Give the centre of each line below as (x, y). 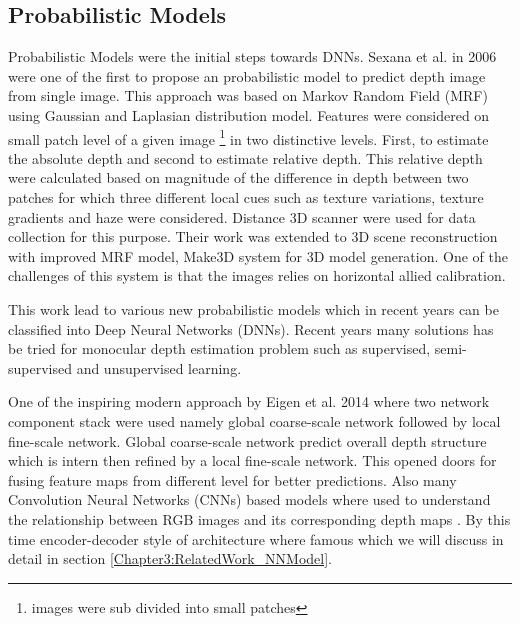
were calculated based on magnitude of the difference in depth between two (238, 177)
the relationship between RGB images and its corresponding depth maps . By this (259, 518)
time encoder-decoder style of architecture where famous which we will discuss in (256, 538)
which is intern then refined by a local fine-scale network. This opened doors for (252, 460)
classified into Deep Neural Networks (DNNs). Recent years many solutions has (251, 328)
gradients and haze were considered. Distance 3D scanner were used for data (242, 216)
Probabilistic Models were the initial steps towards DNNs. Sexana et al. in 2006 (252, 56)
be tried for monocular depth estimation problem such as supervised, (219, 348)
